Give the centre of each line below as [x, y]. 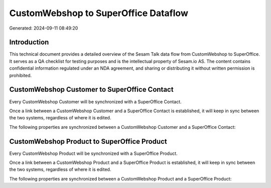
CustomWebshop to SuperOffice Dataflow [99, 13]
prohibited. [21, 75]
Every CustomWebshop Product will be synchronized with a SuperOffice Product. [93, 153]
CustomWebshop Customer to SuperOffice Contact [91, 89]
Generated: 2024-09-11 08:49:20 [44, 28]
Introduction [29, 42]
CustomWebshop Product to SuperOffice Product [88, 141]
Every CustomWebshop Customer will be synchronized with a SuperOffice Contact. [95, 102]
